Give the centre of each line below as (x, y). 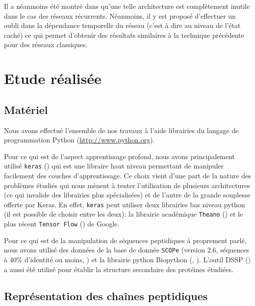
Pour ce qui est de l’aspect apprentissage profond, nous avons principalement (119, 156)
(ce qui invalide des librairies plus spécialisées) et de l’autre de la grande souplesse (127, 195)
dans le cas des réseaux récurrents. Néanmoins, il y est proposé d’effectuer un (120, 15)
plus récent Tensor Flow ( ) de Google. (62, 224)
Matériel (26, 109)
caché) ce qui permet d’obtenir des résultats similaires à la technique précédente (124, 35)
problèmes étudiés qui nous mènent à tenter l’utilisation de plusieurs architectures (127, 185)
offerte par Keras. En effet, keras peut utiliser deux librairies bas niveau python (125, 204)
